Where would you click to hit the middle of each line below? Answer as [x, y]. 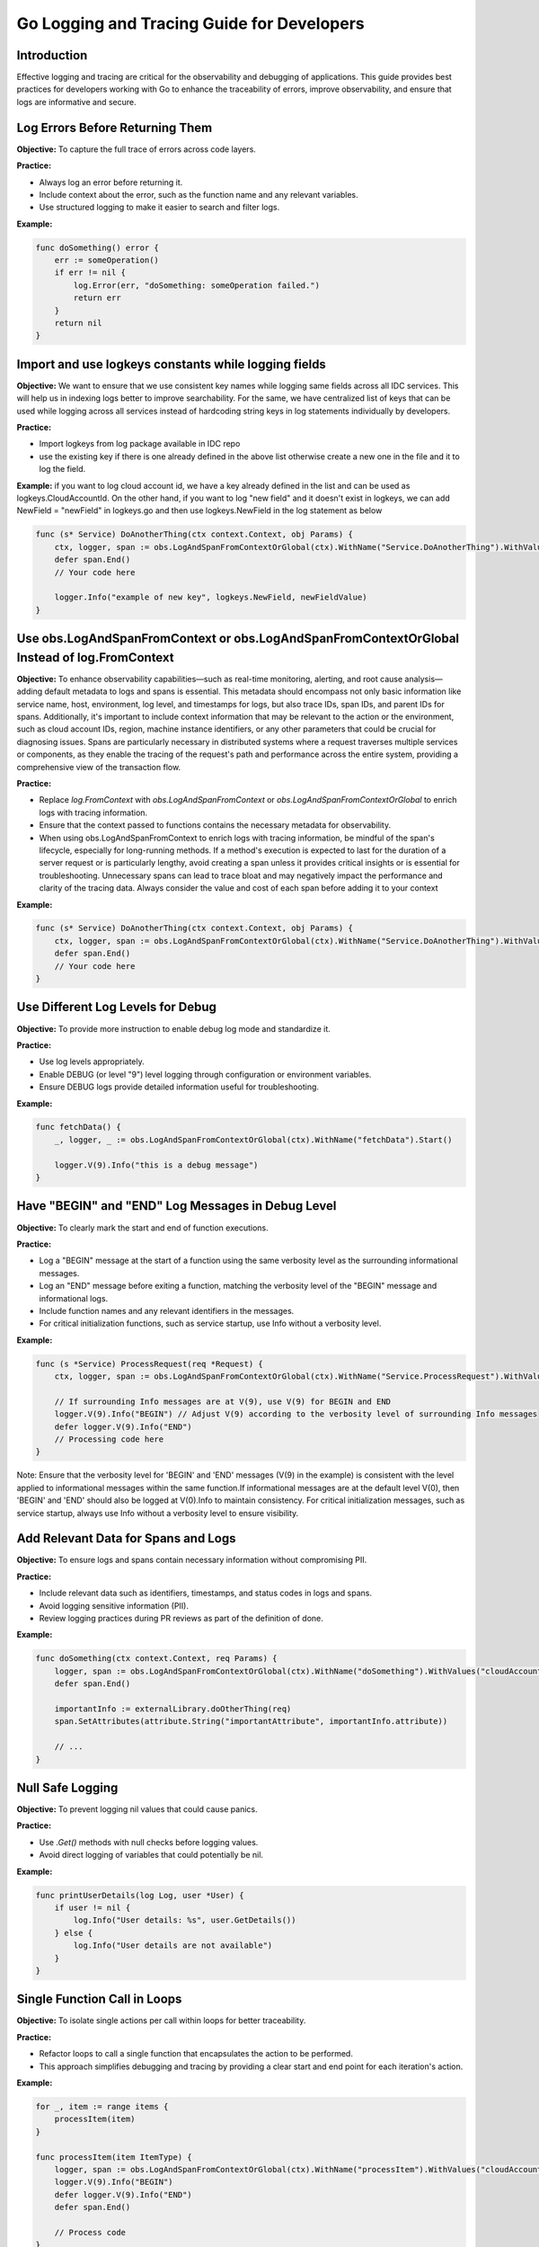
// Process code [90, 2232]
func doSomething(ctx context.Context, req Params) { [156, 1659]
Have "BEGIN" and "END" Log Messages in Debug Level [177, 1206]
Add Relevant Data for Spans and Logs [126, 1538]
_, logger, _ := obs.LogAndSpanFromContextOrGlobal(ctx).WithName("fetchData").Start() [253, 1140]
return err [97, 298]
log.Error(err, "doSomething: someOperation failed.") [197, 285]
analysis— [424, 679]
